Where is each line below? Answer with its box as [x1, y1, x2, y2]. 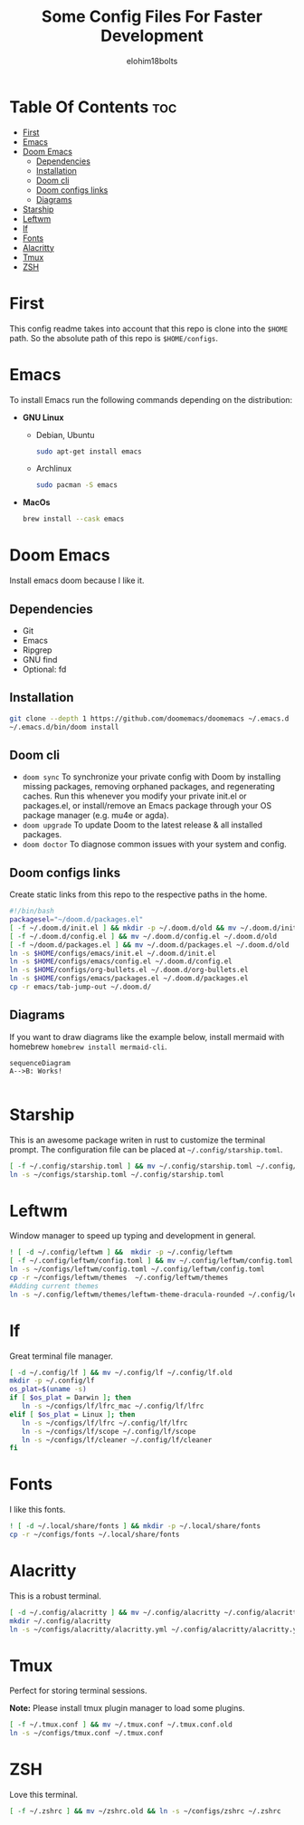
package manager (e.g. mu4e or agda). [22, 810, 169, 821]
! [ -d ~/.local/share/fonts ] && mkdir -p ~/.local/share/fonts [9, 1522, 261, 1531]
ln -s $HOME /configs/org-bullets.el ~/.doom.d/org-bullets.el [9, 966, 249, 975]
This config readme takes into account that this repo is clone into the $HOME [9, 323, 289, 334]
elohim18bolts [126, 55, 178, 66]
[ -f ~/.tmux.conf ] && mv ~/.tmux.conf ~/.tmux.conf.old [9, 1720, 233, 1730]
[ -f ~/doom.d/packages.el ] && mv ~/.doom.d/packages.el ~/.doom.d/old [9, 940, 290, 950]
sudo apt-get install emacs [35, 446, 142, 456]
